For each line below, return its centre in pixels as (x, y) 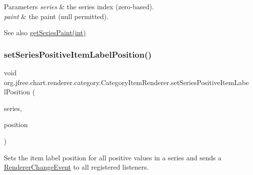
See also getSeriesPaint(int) (45, 33)
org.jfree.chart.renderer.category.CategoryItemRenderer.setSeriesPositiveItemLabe (126, 82)
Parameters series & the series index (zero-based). (79, 6)
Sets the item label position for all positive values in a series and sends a (113, 157)
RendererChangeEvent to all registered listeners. (76, 167)
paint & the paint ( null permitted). (56, 16)
